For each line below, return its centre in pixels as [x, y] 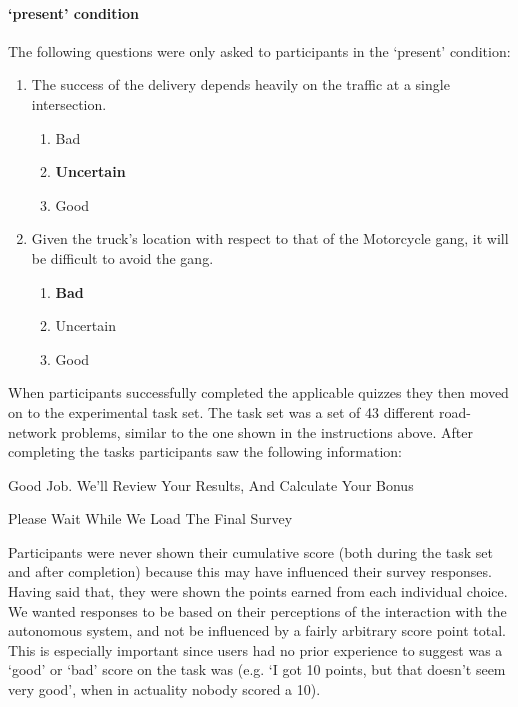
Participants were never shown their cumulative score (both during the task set [250, 551]
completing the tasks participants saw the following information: [205, 451]
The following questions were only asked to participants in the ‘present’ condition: [259, 50]
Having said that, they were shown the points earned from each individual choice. [258, 591]
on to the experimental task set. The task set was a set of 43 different [221, 411]
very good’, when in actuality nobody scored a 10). [164, 689]
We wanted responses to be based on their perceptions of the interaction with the [257, 610]
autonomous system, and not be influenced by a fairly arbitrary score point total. [257, 630]
